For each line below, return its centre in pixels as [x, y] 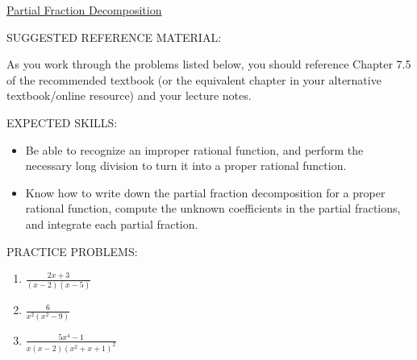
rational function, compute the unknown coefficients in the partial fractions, [213, 208]
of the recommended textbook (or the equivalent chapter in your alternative [194, 79]
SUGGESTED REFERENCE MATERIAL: [114, 37]
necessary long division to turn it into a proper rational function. [186, 166]
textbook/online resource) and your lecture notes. [129, 95]
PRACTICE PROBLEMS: [72, 251]
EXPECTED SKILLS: [62, 122]
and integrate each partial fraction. [112, 223]
